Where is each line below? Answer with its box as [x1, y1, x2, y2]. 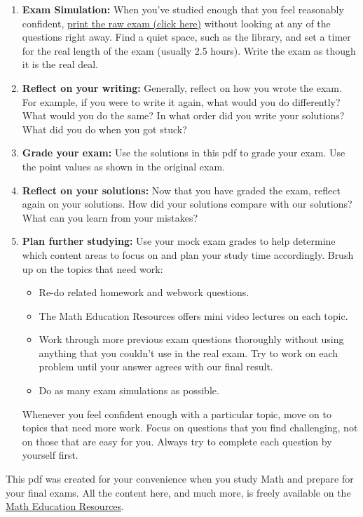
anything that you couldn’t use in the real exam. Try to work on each [39, 345, 338, 360]
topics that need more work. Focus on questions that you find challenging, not [22, 420, 358, 435]
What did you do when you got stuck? [22, 121, 187, 136]
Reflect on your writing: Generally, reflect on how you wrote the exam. [22, 80, 342, 95]
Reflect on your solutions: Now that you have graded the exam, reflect [22, 182, 341, 197]
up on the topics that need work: [22, 261, 163, 276]
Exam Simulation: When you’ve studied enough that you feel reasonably [22, 2, 344, 16]
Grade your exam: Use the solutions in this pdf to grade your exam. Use [22, 145, 345, 160]
